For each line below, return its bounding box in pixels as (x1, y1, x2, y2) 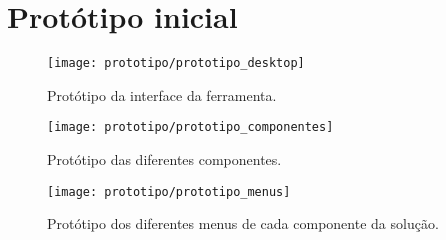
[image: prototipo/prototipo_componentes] (47, 120, 334, 135)
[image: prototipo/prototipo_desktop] (47, 56, 305, 71)
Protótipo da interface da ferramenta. (47, 84, 277, 105)
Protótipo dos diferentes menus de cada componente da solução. (47, 213, 439, 234)
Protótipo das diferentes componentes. (47, 149, 282, 170)
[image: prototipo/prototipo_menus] (47, 184, 291, 199)
